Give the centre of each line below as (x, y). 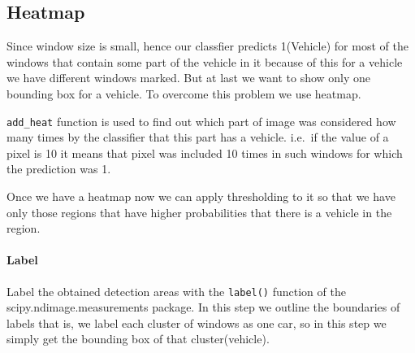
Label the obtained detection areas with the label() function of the (176, 291)
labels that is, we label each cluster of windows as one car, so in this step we (197, 322)
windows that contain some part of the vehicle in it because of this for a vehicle (205, 61)
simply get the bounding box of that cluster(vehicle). (138, 339)
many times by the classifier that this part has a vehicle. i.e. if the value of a (198, 137)
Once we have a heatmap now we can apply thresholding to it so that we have (201, 196)
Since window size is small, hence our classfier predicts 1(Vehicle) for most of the (207, 46)
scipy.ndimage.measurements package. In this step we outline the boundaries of (203, 307)
